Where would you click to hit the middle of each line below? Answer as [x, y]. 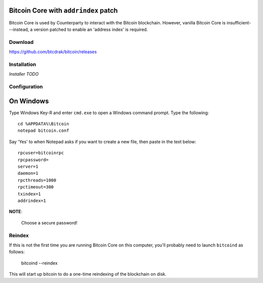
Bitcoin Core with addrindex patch [63, 10]
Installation [23, 64]
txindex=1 [29, 194]
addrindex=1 [32, 201]
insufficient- [239, 22]
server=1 [28, 167]
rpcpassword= [33, 160]
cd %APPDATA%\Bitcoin [43, 124]
